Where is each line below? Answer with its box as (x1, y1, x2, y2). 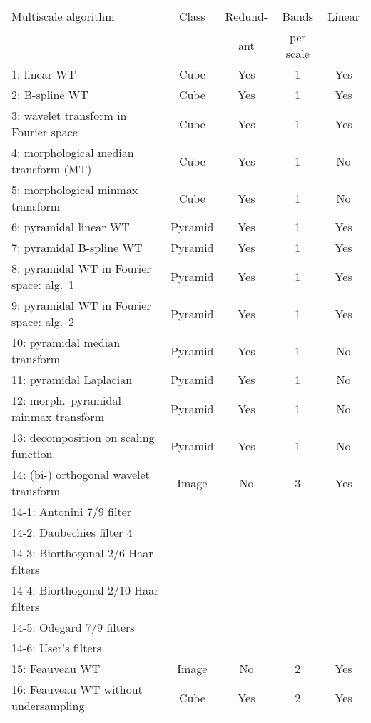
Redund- (225, 8, 268, 24)
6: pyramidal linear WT (11, 218, 130, 235)
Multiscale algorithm (11, 8, 115, 24)
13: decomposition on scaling (11, 429, 155, 445)
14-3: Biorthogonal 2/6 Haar (11, 545, 153, 561)
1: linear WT (11, 66, 76, 82)
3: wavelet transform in (11, 107, 127, 123)
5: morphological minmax (11, 181, 138, 198)
